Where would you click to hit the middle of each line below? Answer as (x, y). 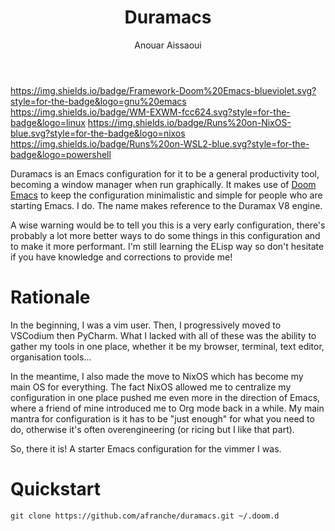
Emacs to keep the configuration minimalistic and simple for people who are (166, 195)
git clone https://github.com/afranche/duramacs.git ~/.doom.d (145, 516)
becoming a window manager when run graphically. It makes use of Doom (163, 184)
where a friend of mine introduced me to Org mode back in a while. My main (167, 408)
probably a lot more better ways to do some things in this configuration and (165, 235)
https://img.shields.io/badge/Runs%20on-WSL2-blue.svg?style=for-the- (160, 143)
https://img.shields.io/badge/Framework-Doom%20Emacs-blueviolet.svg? (163, 90)
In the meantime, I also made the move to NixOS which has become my (157, 376)
